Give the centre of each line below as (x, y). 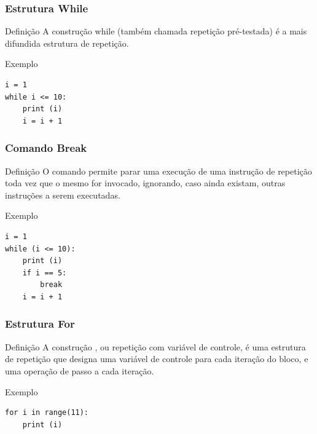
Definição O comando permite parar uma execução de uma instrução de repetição (158, 171)
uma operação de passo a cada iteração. (80, 370)
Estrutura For (40, 324)
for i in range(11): (47, 413)
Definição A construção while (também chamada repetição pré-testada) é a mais (156, 31)
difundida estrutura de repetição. (67, 43)
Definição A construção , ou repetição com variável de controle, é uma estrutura (155, 346)
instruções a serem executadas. (63, 195)
